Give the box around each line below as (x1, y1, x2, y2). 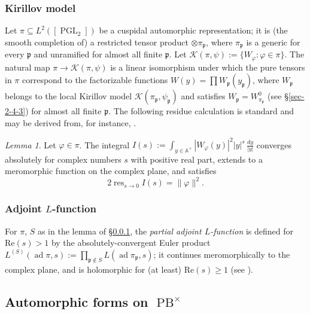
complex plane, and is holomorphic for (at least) (5, 263, 182, 275)
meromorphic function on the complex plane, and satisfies (5, 164, 217, 177)
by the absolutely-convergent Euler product (51, 236, 211, 249)
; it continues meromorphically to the (153, 248, 290, 260)
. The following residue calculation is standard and (108, 105, 294, 117)
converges (256, 138, 291, 150)
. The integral (79, 138, 130, 150)
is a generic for (246, 35, 300, 48)
